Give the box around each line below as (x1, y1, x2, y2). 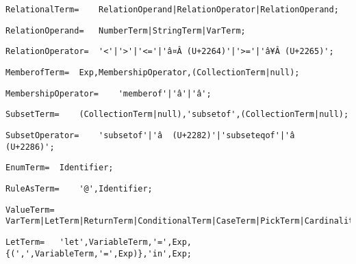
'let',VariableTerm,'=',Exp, (59, 237, 192, 247)
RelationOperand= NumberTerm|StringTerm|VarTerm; (5, 25, 246, 36)
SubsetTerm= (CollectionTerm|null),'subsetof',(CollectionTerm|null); (5, 109, 349, 120)
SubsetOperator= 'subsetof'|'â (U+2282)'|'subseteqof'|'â (5, 130, 295, 140)
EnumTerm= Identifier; (5, 163, 114, 173)
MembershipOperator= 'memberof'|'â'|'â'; (5, 88, 212, 98)
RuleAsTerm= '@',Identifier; (5, 183, 153, 194)
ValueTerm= (5, 204, 55, 215)
